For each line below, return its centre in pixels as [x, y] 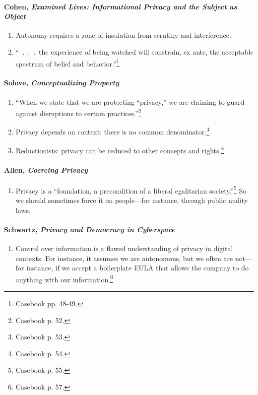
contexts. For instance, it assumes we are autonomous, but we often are [124, 258]
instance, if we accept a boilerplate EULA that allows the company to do [138, 268]
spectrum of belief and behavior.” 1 [67, 63]
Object [15, 16]
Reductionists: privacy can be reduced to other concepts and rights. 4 [120, 149]
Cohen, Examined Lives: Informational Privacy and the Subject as [121, 6]
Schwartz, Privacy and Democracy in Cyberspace [90, 229]
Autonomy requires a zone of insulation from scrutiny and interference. [123, 35]
